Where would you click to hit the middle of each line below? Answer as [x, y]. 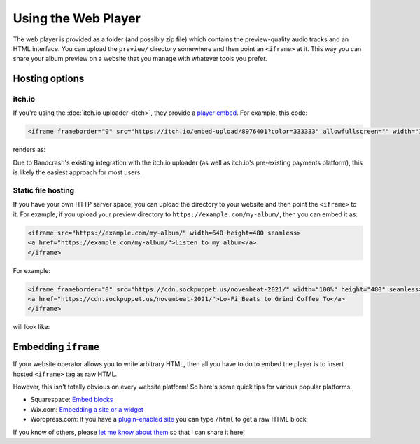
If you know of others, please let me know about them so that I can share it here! [129, 432]
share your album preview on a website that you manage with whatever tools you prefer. [140, 59]
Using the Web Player [77, 18]
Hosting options [49, 79]
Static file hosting [44, 190]
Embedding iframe [56, 347]
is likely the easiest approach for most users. [78, 172]
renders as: [29, 150]
